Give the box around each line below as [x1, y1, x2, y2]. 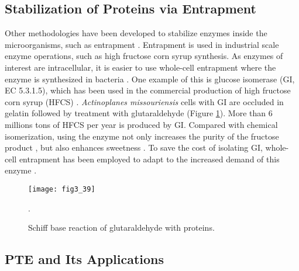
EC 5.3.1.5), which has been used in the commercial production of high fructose [5, 84, 291, 96]
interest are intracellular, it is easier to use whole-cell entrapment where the [5, 61, 276, 73]
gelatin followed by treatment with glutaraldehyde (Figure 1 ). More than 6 [5, 107, 273, 119]
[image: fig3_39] [28, 185, 95, 193]
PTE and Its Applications [5, 250, 164, 268]
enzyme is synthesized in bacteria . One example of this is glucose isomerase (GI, [5, 72, 295, 85]
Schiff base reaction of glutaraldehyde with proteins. [28, 221, 215, 234]
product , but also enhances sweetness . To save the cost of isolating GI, [5, 141, 263, 154]
